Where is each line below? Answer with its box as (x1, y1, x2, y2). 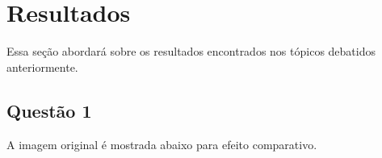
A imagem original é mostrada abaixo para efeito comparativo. (6, 135, 317, 152)
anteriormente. (6, 58, 78, 75)
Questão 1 (6, 98, 92, 123)
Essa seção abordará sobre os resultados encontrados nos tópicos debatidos (6, 43, 376, 60)
